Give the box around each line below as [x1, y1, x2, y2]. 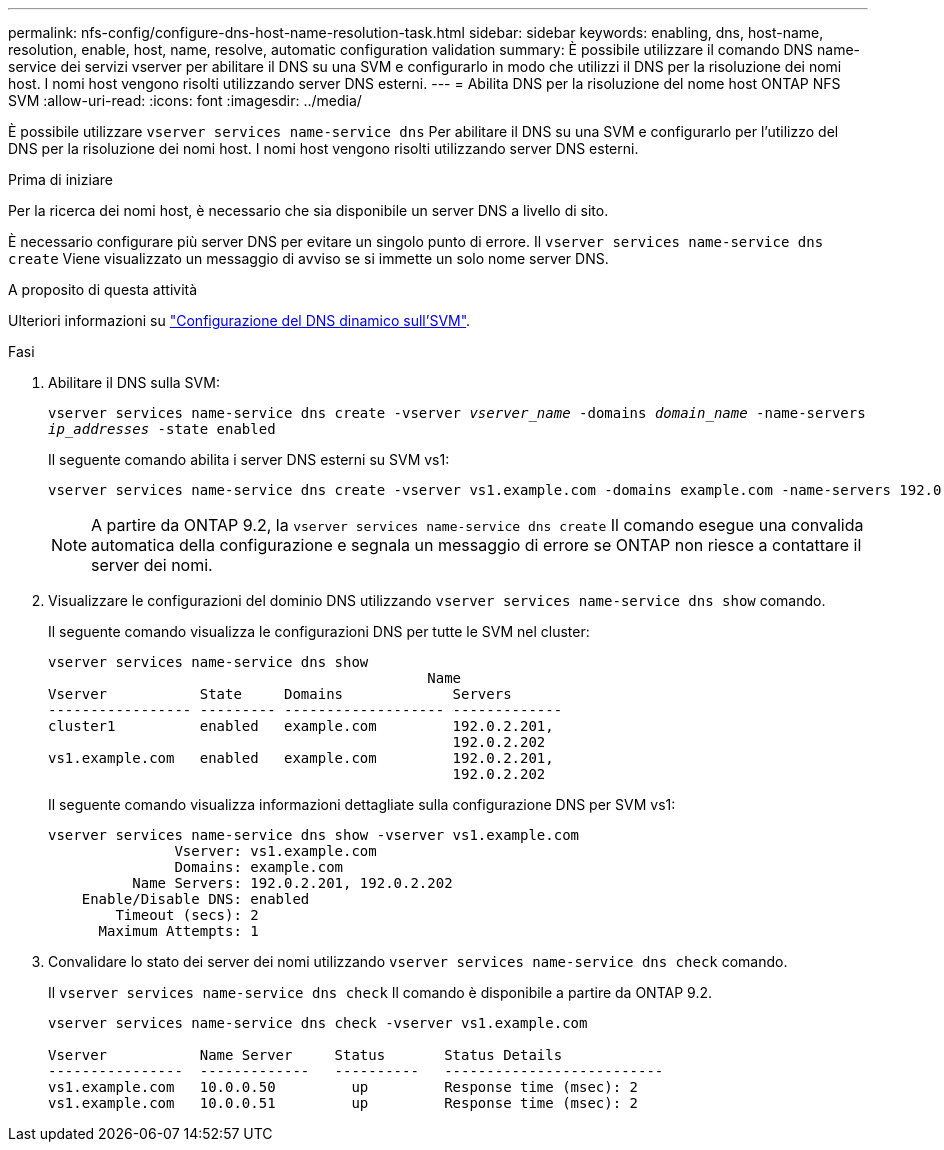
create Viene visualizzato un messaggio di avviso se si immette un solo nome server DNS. [8, 250, 609, 267]
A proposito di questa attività [8, 281, 198, 298]
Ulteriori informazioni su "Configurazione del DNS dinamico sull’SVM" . [8, 312, 471, 329]
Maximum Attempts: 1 [98, 923, 259, 939]
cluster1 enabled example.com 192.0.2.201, [48, 718, 554, 734]
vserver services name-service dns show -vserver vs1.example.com [48, 827, 580, 843]
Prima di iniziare [8, 171, 113, 188]
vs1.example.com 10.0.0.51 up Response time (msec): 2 [48, 1095, 639, 1111]
